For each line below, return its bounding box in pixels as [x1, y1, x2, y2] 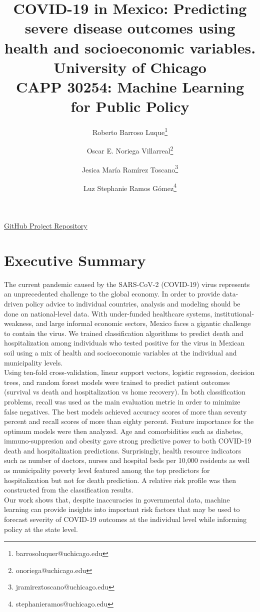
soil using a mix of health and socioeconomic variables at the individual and [4, 347, 237, 357]
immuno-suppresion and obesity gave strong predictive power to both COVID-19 [4, 435, 251, 446]
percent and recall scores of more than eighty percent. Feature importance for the [4, 416, 254, 426]
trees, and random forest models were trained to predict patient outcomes [4, 376, 230, 387]
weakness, [4, 318, 34, 328]
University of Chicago [53, 56, 206, 77]
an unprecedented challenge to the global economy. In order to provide [4, 288, 220, 299]
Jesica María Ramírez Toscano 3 [81, 162, 178, 174]
